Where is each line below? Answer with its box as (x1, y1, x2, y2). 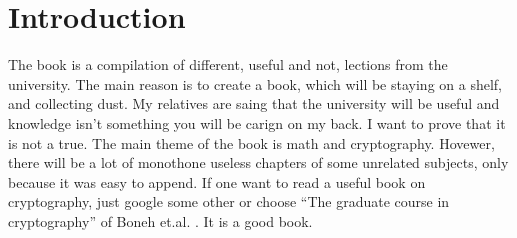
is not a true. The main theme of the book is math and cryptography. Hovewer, (8, 132, 495, 153)
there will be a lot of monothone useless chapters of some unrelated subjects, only (8, 152, 509, 173)
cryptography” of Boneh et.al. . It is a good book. (8, 210, 313, 231)
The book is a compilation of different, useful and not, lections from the (8, 54, 448, 75)
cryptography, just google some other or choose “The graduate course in (8, 191, 450, 212)
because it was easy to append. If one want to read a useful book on (8, 171, 426, 192)
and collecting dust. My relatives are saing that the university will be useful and (8, 93, 500, 114)
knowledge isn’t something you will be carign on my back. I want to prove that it (8, 112, 506, 133)
